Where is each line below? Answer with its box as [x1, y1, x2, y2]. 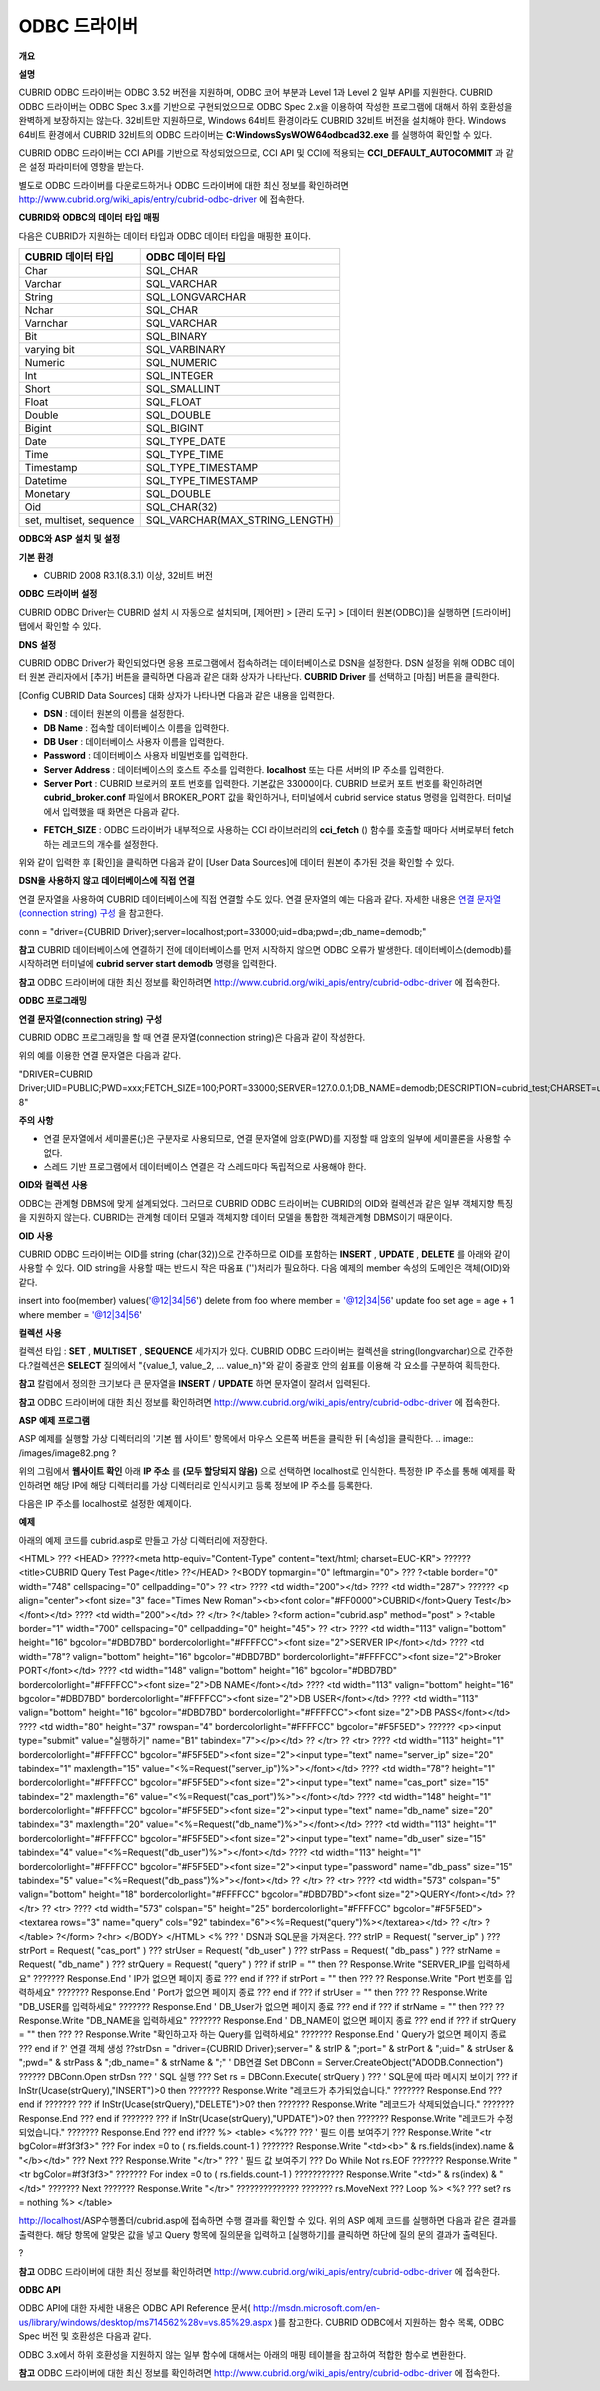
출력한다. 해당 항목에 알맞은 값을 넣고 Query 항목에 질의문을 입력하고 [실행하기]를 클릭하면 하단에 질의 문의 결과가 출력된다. [18, 2228, 498, 2240]
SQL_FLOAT [145, 395, 202, 409]
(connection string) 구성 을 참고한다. [18, 907, 164, 919]
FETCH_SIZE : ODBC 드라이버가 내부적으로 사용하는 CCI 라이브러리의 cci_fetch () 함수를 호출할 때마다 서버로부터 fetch [43, 824, 515, 836]
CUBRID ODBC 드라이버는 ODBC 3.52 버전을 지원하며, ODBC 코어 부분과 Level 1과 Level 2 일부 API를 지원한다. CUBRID [18, 86, 494, 99]
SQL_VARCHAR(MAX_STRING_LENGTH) [145, 513, 334, 527]
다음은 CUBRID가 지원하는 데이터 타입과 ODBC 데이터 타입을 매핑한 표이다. [18, 230, 312, 242]
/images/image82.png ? [18, 1446, 117, 1459]
